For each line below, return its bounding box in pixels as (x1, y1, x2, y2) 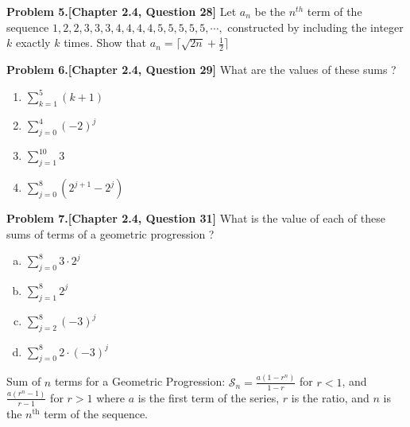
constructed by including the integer (227, 18, 404, 35)
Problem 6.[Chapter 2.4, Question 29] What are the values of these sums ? (6, 61, 396, 78)
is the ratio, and (291, 389, 369, 406)
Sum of (6, 373, 41, 390)
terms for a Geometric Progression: (54, 373, 226, 390)
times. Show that (64, 34, 147, 51)
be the (254, 3, 286, 19)
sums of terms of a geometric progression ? (6, 225, 215, 242)
